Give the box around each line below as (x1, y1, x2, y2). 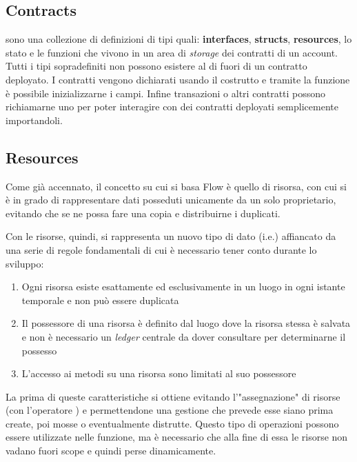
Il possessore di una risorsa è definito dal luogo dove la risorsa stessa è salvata (21, 316, 351, 330)
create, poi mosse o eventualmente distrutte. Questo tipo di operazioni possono (6, 416, 339, 430)
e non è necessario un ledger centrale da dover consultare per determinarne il (21, 329, 346, 343)
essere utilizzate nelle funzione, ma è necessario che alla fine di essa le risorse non (6, 430, 348, 444)
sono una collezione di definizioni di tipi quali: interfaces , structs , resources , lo (6, 32, 352, 46)
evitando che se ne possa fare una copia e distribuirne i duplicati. (6, 205, 280, 220)
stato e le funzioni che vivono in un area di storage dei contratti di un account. (6, 45, 338, 59)
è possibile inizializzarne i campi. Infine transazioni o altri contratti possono (6, 86, 326, 100)
